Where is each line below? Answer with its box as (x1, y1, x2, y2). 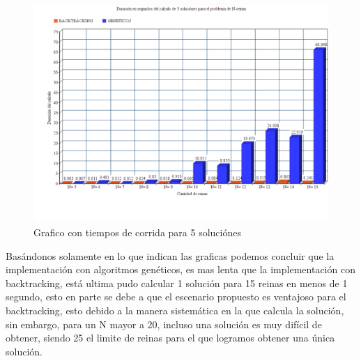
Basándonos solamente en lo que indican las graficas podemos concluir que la (6, 248, 335, 263)
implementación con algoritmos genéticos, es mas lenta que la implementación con (6, 262, 355, 277)
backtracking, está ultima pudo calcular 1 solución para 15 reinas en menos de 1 (6, 275, 348, 290)
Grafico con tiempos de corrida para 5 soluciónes (33, 224, 241, 239)
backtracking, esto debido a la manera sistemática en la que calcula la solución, (6, 302, 344, 317)
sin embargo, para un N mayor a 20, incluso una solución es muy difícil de (6, 316, 322, 331)
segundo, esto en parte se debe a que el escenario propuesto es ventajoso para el (6, 289, 346, 304)
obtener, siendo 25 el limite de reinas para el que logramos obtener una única (6, 330, 335, 345)
